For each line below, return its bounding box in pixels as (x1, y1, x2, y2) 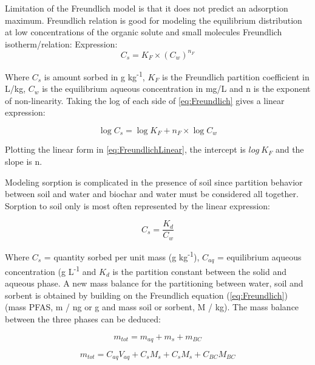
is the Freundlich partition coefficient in (162, 70, 310, 83)
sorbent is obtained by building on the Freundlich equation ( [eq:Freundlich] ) (5, 288, 288, 301)
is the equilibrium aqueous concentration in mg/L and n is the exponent (42, 82, 311, 95)
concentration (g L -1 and (5, 263, 97, 277)
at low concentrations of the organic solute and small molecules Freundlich (5, 26, 282, 38)
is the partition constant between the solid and (112, 265, 286, 277)
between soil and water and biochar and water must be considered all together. (5, 187, 299, 200)
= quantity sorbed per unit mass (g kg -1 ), (44, 248, 200, 263)
